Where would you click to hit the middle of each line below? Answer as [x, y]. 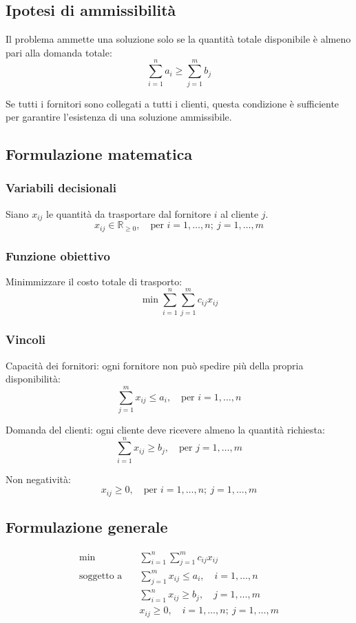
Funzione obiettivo [58, 255]
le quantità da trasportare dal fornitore [129, 213]
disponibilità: [33, 379]
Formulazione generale [87, 527]
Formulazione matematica [99, 154]
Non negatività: [38, 479]
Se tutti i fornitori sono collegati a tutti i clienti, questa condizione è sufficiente [172, 103]
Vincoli [26, 339]
